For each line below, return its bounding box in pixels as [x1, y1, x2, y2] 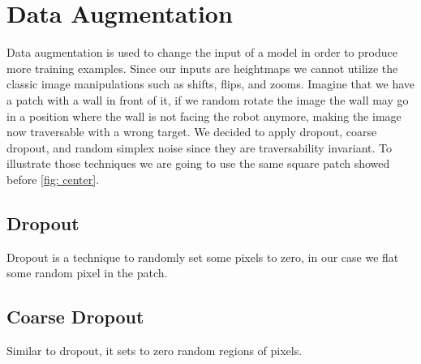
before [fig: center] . [6, 170, 100, 187]
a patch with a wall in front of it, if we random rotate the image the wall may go [6, 91, 409, 108]
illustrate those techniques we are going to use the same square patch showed [6, 155, 390, 172]
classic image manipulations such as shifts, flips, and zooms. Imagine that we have [6, 75, 415, 92]
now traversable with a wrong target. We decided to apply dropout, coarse [6, 123, 377, 140]
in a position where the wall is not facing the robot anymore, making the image [6, 107, 402, 124]
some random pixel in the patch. [6, 264, 168, 281]
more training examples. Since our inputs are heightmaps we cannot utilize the [6, 59, 398, 76]
